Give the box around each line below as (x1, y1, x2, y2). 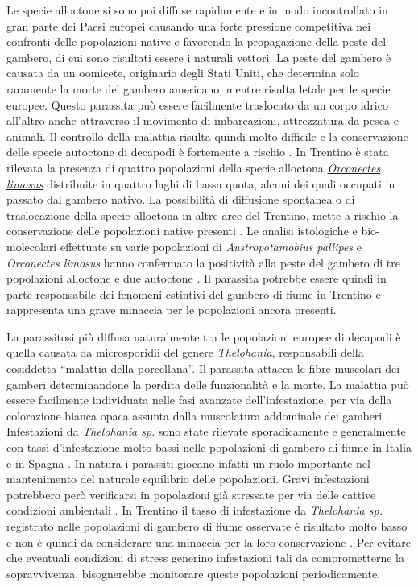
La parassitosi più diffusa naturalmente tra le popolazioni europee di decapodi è (6, 328, 401, 345)
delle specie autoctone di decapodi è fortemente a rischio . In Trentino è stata (6, 143, 389, 160)
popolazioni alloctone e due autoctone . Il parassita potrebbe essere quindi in (6, 270, 387, 287)
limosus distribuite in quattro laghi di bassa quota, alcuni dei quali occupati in (6, 175, 395, 192)
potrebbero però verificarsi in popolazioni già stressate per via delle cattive (6, 486, 376, 502)
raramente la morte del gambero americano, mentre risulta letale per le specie (6, 80, 391, 97)
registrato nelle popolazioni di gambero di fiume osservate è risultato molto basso (6, 518, 408, 534)
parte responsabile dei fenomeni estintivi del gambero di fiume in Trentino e (6, 285, 381, 302)
